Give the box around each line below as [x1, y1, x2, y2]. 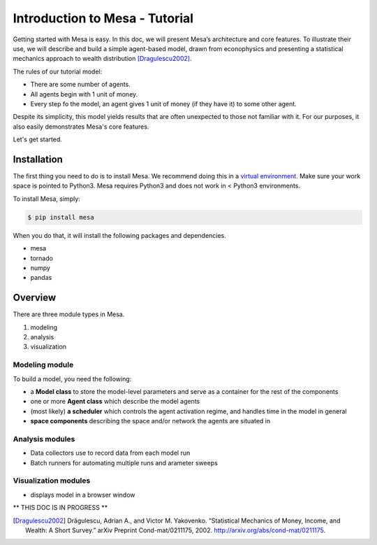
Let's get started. [13, 135, 63, 143]
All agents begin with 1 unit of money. [30, 90, 138, 98]
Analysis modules [13, 434, 75, 444]
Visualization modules [13, 476, 91, 486]
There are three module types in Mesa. [13, 310, 125, 318]
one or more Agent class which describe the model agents [30, 397, 200, 406]
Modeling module [13, 360, 74, 370]
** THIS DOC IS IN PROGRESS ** [13, 504, 108, 512]
